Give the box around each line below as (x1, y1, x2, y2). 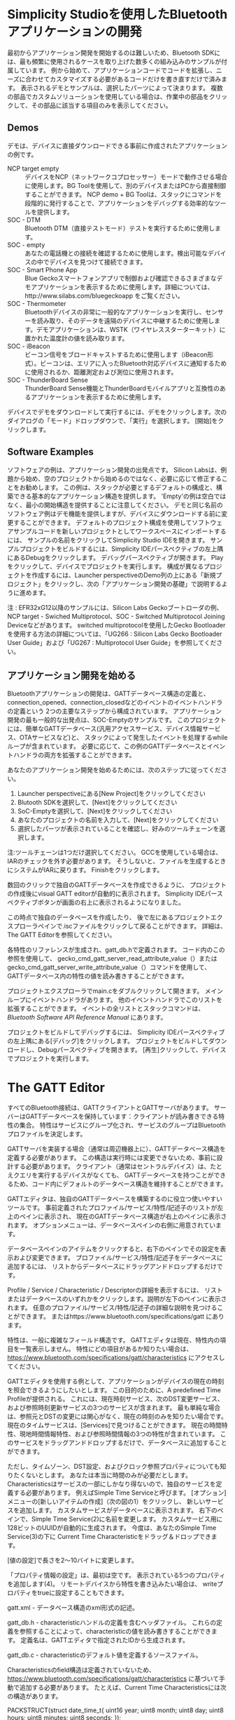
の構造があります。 (7, 1692, 62, 1700)
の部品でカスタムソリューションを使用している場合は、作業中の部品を (7, 92, 210, 100)
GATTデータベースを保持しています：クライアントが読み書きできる (25, 1112, 219, 1121)
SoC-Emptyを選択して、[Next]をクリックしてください (17, 807, 173, 815)
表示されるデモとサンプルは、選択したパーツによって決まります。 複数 (20, 84, 224, 92)
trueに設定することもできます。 (37, 1589, 128, 1597)
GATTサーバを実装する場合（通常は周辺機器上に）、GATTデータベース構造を (7, 1145, 226, 1153)
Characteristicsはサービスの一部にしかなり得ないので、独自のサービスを (7, 1480, 217, 1488)
